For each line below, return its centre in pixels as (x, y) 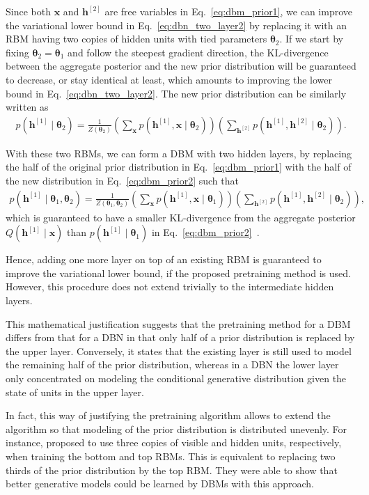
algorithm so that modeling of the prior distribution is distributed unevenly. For (176, 429)
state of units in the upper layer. (75, 392)
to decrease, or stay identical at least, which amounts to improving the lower (169, 79)
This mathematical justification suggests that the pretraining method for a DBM (178, 323)
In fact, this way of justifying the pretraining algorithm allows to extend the (168, 415)
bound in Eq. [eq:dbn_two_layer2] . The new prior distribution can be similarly (176, 93)
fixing (17, 52)
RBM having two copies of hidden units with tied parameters (136, 39)
